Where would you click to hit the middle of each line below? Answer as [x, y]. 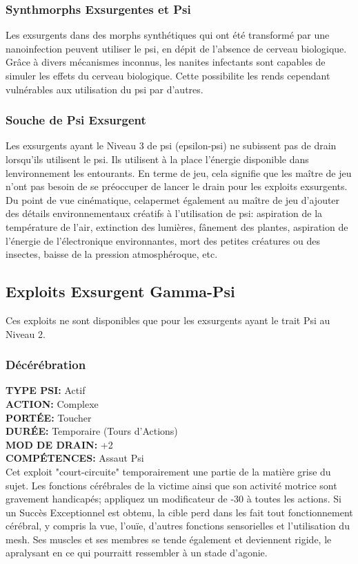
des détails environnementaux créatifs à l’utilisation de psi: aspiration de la [164, 213]
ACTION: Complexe [52, 403]
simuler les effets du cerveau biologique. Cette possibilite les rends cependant [168, 75]
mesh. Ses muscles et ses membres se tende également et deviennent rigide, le [169, 539]
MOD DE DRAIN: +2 [59, 444]
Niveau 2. [26, 333]
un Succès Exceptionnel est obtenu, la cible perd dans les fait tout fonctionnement [179, 512]
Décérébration [46, 365]
